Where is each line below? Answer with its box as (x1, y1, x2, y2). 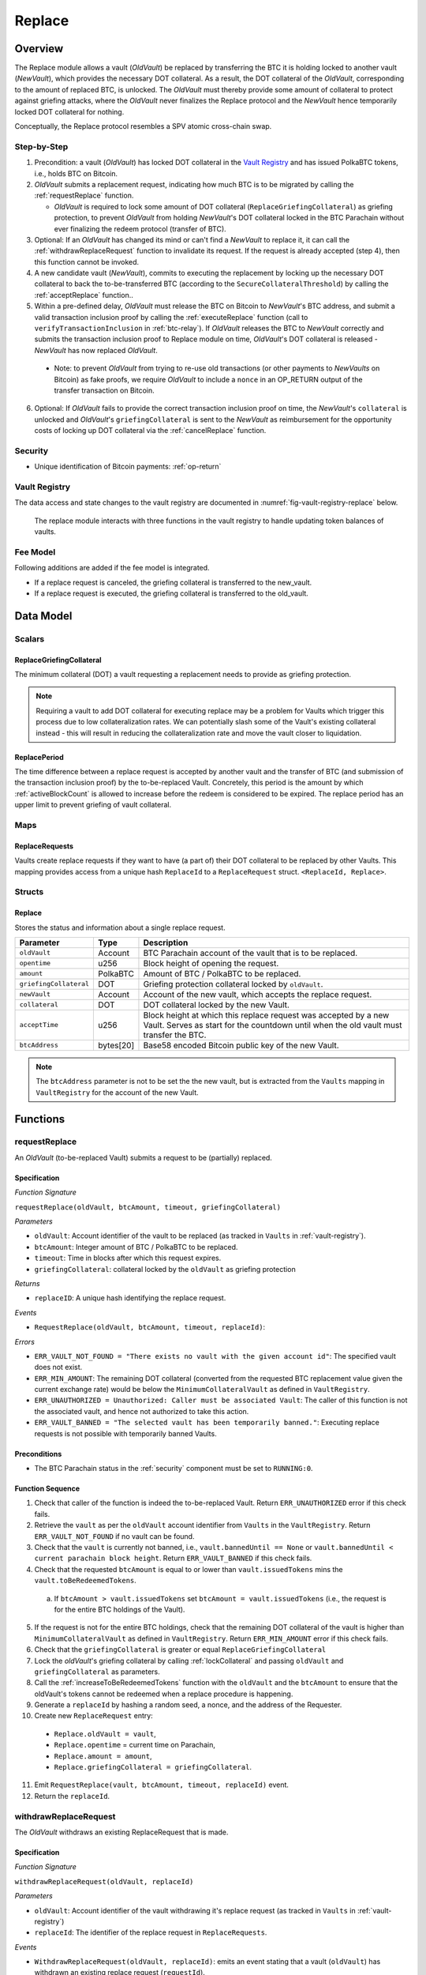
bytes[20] (98, 1040, 135, 1051)
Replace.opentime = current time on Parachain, (54, 1740, 216, 1750)
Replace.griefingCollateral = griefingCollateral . (54, 1762, 252, 1772)
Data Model (14, 609, 73, 623)
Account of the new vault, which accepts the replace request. (143, 988, 372, 999)
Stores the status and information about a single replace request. (14, 923, 226, 932)
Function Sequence (14, 1484, 80, 1493)
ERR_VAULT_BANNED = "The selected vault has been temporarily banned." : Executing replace (34, 1418, 380, 1428)
